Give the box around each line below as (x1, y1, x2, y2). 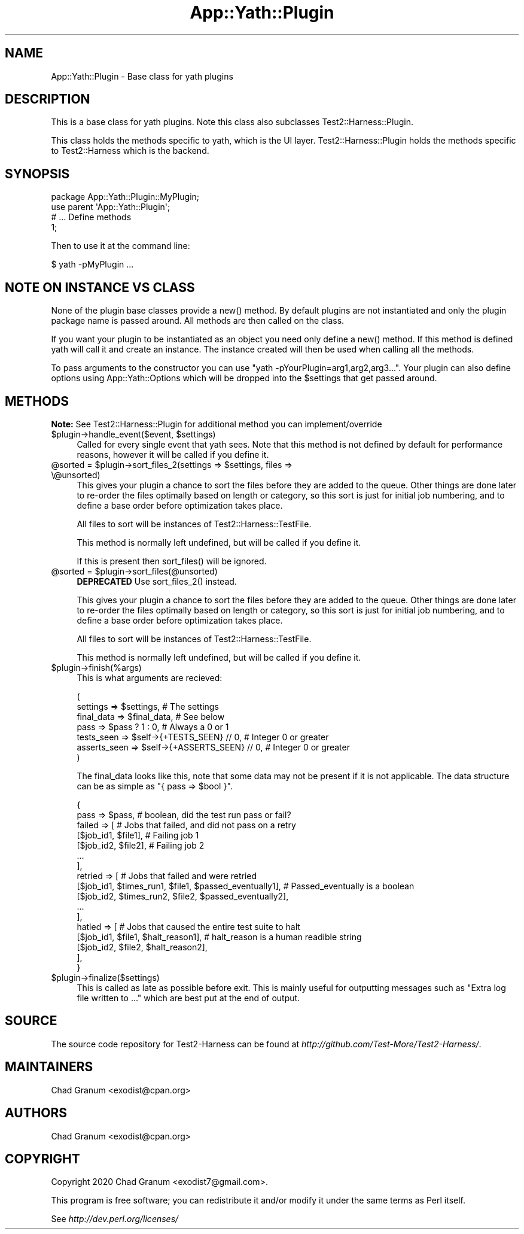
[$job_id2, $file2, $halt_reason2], (77, 941, 208, 952)
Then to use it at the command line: (51, 241, 190, 251)
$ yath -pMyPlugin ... (51, 259, 134, 270)
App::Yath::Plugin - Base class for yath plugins (51, 71, 233, 81)
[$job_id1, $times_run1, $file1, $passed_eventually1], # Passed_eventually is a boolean (77, 880, 415, 891)
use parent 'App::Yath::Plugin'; (51, 202, 170, 212)
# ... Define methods (51, 212, 132, 223)
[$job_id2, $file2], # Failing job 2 (77, 840, 205, 850)
